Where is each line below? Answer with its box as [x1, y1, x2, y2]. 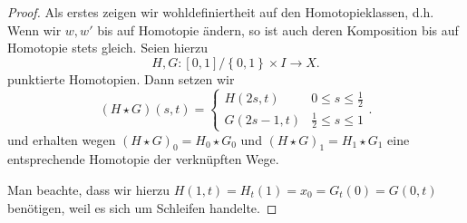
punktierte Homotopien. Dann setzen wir [7, 69, 235, 88]
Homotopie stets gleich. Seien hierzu [7, 38, 209, 57]
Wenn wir [7, 20, 62, 39]
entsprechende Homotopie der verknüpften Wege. [7, 150, 279, 169]
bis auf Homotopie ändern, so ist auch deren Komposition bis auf [97, 20, 459, 39]
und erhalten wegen [7, 130, 116, 149]
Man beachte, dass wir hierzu [7, 180, 170, 199]
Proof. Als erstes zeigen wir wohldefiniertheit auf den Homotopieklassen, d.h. [7, 3, 434, 21]
